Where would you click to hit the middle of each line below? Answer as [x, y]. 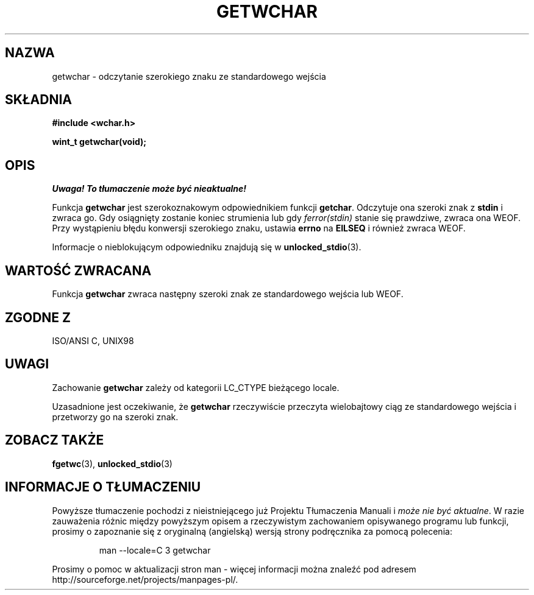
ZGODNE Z [38, 317]
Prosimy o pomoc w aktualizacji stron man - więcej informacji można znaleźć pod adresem [234, 569]
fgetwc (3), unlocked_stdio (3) [112, 463]
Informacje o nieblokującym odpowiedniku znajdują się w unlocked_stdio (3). [207, 247]
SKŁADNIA [38, 100]
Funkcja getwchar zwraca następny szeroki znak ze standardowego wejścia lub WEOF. [228, 294]
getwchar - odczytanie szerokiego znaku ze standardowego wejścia [189, 76]
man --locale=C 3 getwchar [155, 550]
